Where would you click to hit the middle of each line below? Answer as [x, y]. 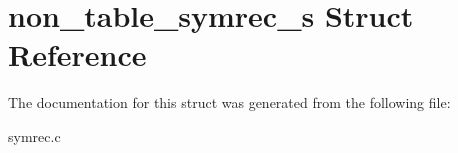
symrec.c [34, 135]
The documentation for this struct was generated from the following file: [229, 102]
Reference [77, 54]
